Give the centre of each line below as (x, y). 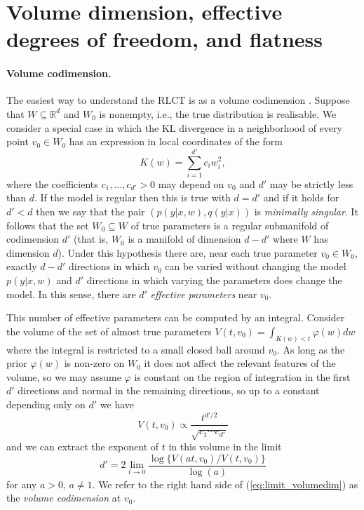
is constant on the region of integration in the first (242, 376)
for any (22, 484)
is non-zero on (94, 363)
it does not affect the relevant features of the (240, 363)
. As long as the (311, 349)
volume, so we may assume (64, 376)
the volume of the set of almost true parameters (109, 331)
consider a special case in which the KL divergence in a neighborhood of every (174, 127)
